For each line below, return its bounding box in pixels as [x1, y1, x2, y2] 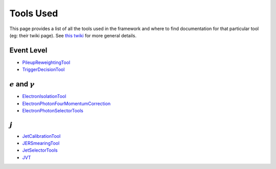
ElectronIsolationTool [22, 93, 66, 100]
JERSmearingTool [22, 140, 60, 147]
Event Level [9, 46, 48, 55]
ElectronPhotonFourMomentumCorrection [22, 100, 111, 107]
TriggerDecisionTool [22, 66, 65, 73]
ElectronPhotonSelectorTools [22, 107, 84, 113]
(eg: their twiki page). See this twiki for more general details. [9, 32, 136, 38]
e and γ [9, 80, 35, 89]
